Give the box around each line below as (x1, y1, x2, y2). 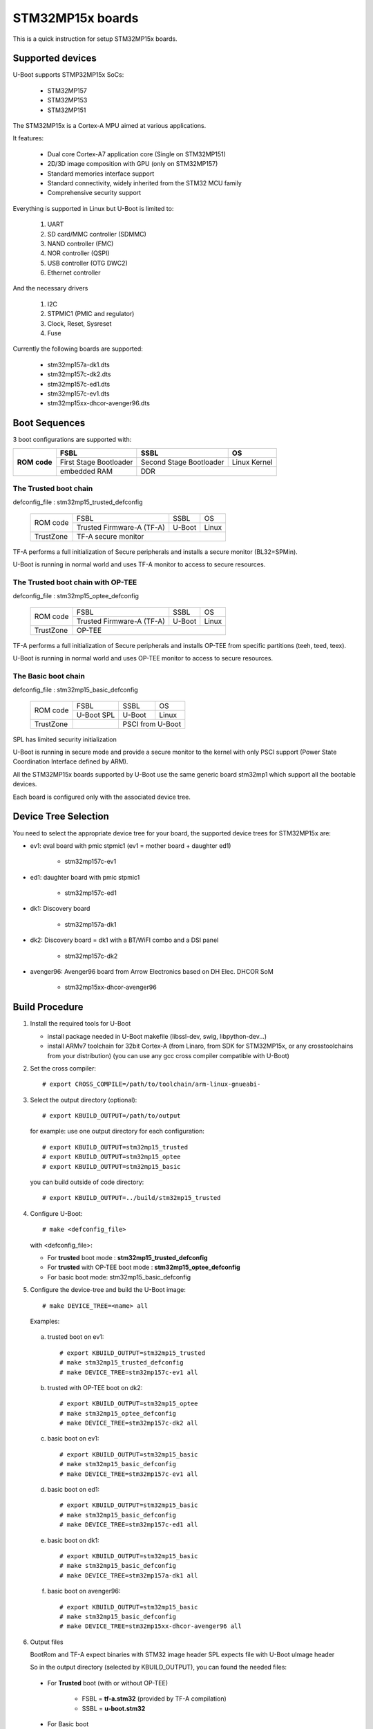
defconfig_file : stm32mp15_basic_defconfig (12, 685, 138, 694)
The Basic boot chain (12, 671, 86, 681)
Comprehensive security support (47, 189, 142, 197)
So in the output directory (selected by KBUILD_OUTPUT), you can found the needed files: (30, 1663, 287, 1672)
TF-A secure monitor (76, 531, 144, 541)
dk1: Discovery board (30, 905, 90, 913)
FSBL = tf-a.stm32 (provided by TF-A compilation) (82, 1694, 227, 1703)
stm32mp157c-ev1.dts (47, 389, 110, 398)
